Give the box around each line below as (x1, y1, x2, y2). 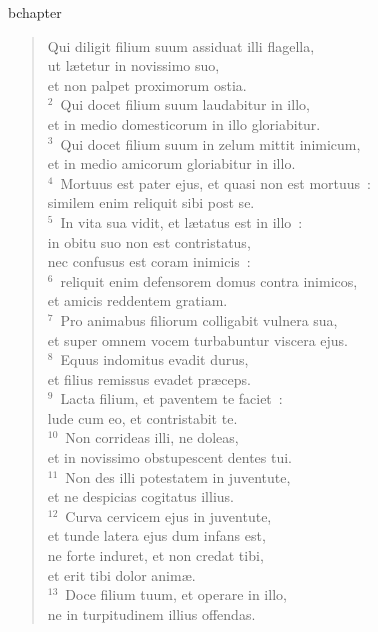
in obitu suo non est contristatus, (47, 231, 251, 252)
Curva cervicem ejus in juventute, (65, 505, 272, 526)
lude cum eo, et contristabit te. (47, 407, 238, 428)
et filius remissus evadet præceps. (47, 368, 251, 389)
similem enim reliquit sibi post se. (47, 192, 255, 213)
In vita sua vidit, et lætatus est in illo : (60, 211, 303, 232)
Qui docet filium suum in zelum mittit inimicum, (60, 133, 361, 154)
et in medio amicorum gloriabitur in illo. (47, 153, 296, 174)
